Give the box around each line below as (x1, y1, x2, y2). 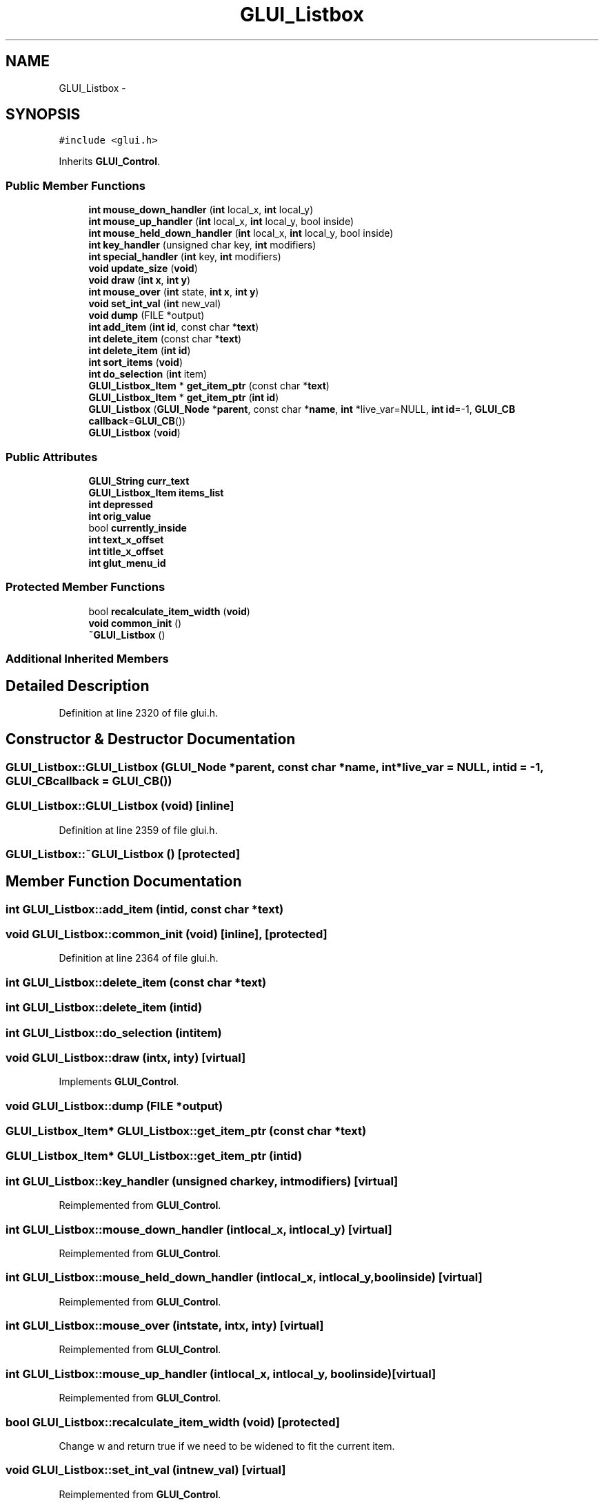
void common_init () (88, 616, 182, 629)
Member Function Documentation (6, 873, 242, 891)
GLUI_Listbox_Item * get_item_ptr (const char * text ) (88, 380, 330, 392)
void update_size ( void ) (88, 262, 198, 275)
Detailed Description (6, 677, 150, 695)
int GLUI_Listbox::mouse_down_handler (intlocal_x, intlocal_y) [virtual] (6, 1222, 392, 1236)
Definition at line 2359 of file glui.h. (59, 824, 218, 836)
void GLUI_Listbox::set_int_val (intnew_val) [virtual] (6, 1463, 286, 1477)
